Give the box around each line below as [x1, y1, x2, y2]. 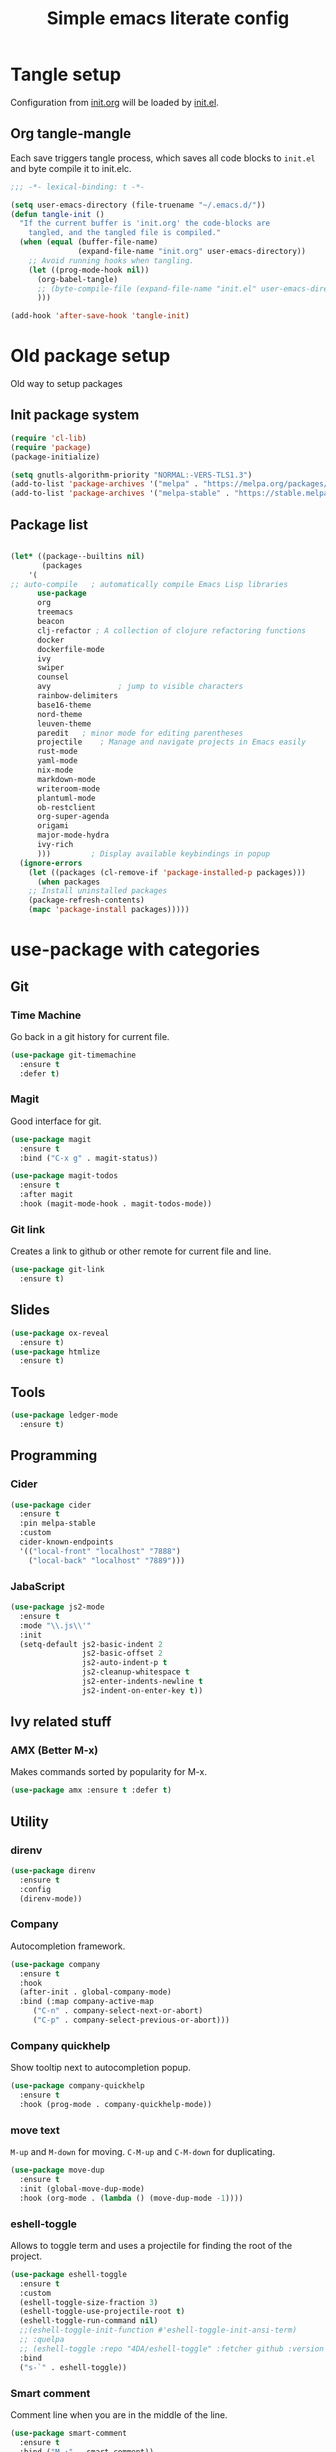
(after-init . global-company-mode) [19, 1987, 172, 1997]
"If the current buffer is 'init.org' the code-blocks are [19, 218, 271, 229]
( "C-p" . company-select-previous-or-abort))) [32, 2015, 230, 2026]
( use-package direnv [10, 1866, 97, 1876]
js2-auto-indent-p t [81, 1658, 168, 1668]
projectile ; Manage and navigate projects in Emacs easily [36, 737, 307, 747]
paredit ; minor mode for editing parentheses [36, 728, 244, 738]
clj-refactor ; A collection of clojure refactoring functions [36, 625, 307, 636]
